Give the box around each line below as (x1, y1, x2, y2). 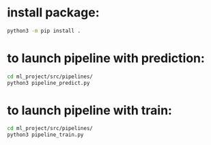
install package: (7, 5, 100, 21)
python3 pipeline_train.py (7, 131, 84, 138)
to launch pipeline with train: (7, 103, 173, 118)
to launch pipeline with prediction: (7, 51, 205, 66)
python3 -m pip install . (7, 27, 81, 34)
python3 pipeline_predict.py (7, 79, 90, 86)
